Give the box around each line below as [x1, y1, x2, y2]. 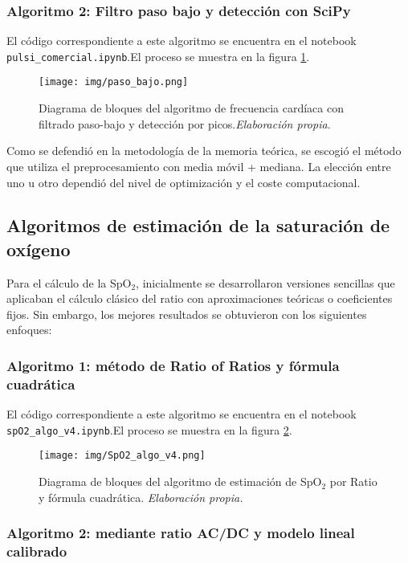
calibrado [6, 541, 67, 561]
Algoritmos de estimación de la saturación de [6, 213, 390, 238]
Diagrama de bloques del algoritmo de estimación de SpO [39, 473, 322, 490]
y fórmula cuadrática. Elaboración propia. [39, 488, 243, 505]
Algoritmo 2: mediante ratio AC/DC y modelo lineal [6, 523, 355, 543]
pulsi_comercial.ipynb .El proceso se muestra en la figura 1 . [6, 47, 310, 64]
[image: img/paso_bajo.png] [39, 76, 189, 88]
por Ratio [329, 473, 377, 490]
